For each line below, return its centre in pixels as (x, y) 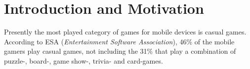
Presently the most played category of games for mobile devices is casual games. (125, 32)
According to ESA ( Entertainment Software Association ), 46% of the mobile (119, 41)
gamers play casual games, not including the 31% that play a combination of (120, 51)
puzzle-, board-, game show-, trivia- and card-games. (83, 60)
